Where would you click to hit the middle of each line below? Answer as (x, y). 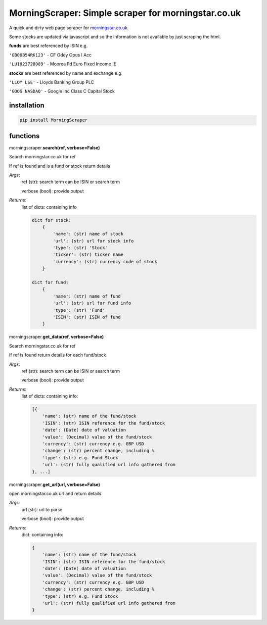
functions (24, 136)
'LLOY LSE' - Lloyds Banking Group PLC (52, 82)
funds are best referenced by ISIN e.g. (48, 46)
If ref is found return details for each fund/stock (58, 355)
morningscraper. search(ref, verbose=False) (55, 147)
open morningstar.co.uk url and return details (55, 493)
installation (27, 106)
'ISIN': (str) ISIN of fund (87, 317)
